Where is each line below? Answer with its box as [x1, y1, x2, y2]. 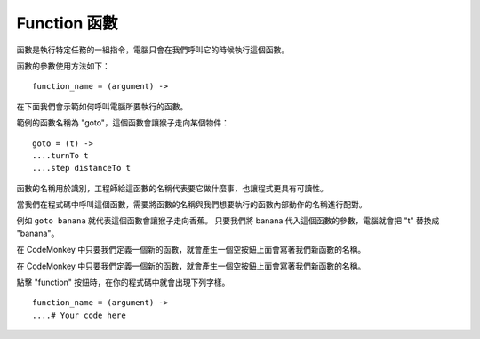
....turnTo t [32, 150, 89, 160]
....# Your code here [32, 310, 126, 320]
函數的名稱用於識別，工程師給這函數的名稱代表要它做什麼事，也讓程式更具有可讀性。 [16, 182, 328, 193]
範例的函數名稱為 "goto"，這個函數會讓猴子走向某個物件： [16, 117, 230, 128]
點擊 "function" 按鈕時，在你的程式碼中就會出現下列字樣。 [16, 277, 230, 288]
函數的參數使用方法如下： [16, 61, 110, 71]
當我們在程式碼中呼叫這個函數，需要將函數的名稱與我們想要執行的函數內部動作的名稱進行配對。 [16, 199, 367, 210]
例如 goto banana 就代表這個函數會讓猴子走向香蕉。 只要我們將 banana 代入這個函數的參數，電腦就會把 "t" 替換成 [16, 215, 440, 226]
